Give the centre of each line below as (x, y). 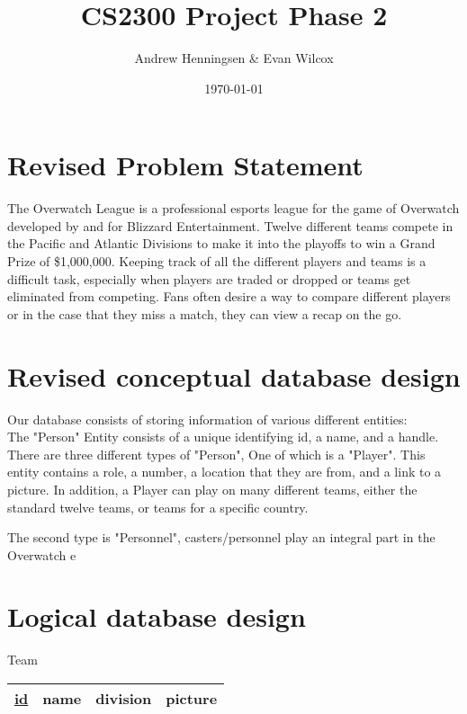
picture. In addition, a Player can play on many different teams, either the (212, 489)
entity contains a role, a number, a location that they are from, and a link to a (225, 472)
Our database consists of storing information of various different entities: (207, 419)
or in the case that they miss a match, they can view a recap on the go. (205, 313)
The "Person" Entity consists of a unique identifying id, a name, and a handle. (223, 437)
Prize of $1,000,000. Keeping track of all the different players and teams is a (217, 261)
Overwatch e (42, 554)
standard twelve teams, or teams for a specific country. (158, 507)
